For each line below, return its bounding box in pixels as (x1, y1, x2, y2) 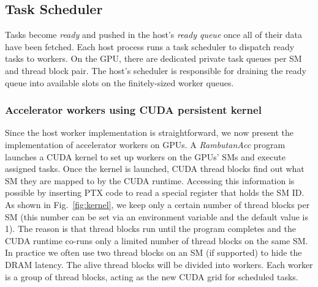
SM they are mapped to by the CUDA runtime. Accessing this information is (5, 174, 295, 187)
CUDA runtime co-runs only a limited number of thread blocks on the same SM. (5, 234, 308, 247)
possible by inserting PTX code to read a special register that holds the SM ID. (5, 186, 305, 199)
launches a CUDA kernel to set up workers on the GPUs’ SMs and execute (5, 150, 286, 163)
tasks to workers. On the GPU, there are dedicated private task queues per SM (5, 52, 302, 65)
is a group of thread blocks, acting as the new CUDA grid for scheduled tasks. (5, 270, 298, 283)
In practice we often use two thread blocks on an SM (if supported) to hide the (5, 246, 302, 259)
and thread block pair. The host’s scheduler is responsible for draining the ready (5, 64, 306, 76)
